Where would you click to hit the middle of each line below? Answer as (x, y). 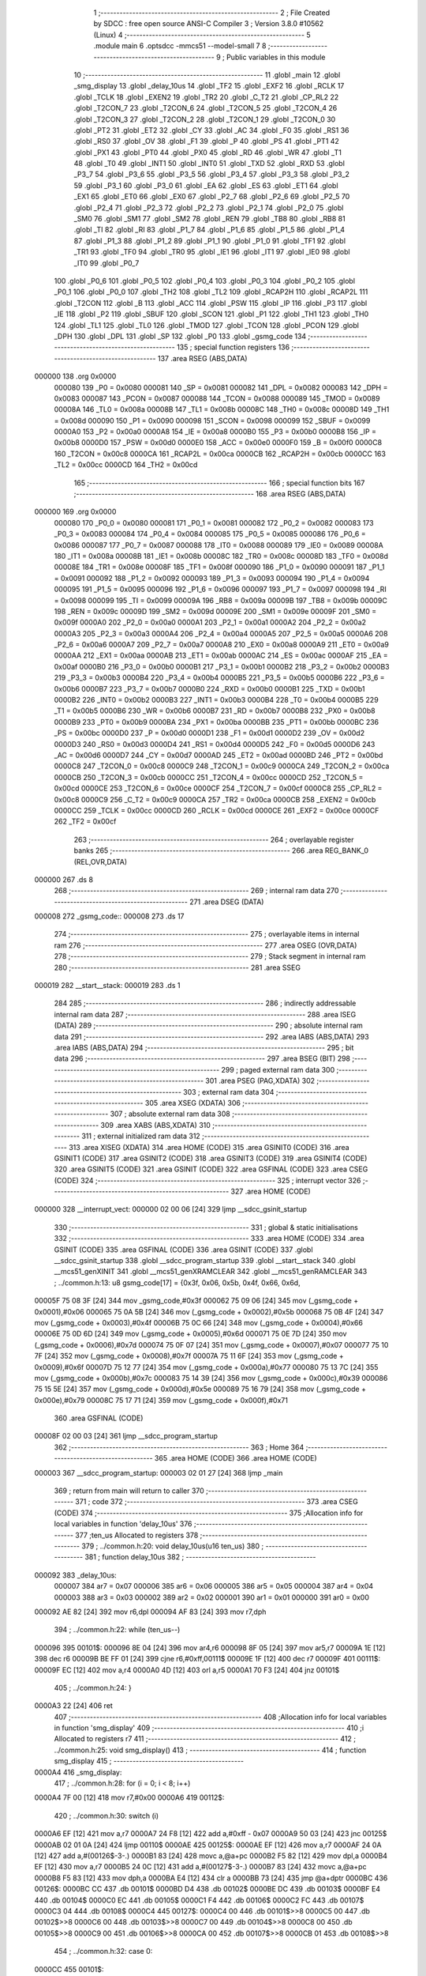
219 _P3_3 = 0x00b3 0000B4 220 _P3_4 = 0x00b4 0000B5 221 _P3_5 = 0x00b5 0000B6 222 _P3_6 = (220, 678)
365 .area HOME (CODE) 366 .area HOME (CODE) (235, 1458)
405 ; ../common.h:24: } (93, 1688)
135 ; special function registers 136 (233, 347)
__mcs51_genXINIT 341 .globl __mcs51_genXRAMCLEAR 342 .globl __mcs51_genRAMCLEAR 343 (211, 1272)
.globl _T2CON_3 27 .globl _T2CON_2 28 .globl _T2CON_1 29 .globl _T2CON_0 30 (205, 119)
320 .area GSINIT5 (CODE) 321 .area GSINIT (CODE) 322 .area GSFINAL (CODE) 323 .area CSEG (211, 1169)
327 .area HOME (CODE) (271, 1192)
